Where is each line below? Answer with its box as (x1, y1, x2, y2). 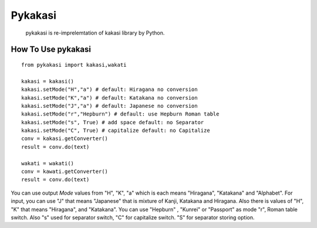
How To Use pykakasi (11, 45, 91, 55)
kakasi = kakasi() (21, 78, 75, 84)
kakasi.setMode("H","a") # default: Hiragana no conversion (21, 86, 198, 93)
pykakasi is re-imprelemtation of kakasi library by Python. (25, 29, 165, 36)
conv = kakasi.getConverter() (21, 135, 109, 142)
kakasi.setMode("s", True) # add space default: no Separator (21, 119, 204, 125)
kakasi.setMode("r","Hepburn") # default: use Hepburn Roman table (21, 111, 220, 117)
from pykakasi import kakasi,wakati (21, 62, 127, 68)
